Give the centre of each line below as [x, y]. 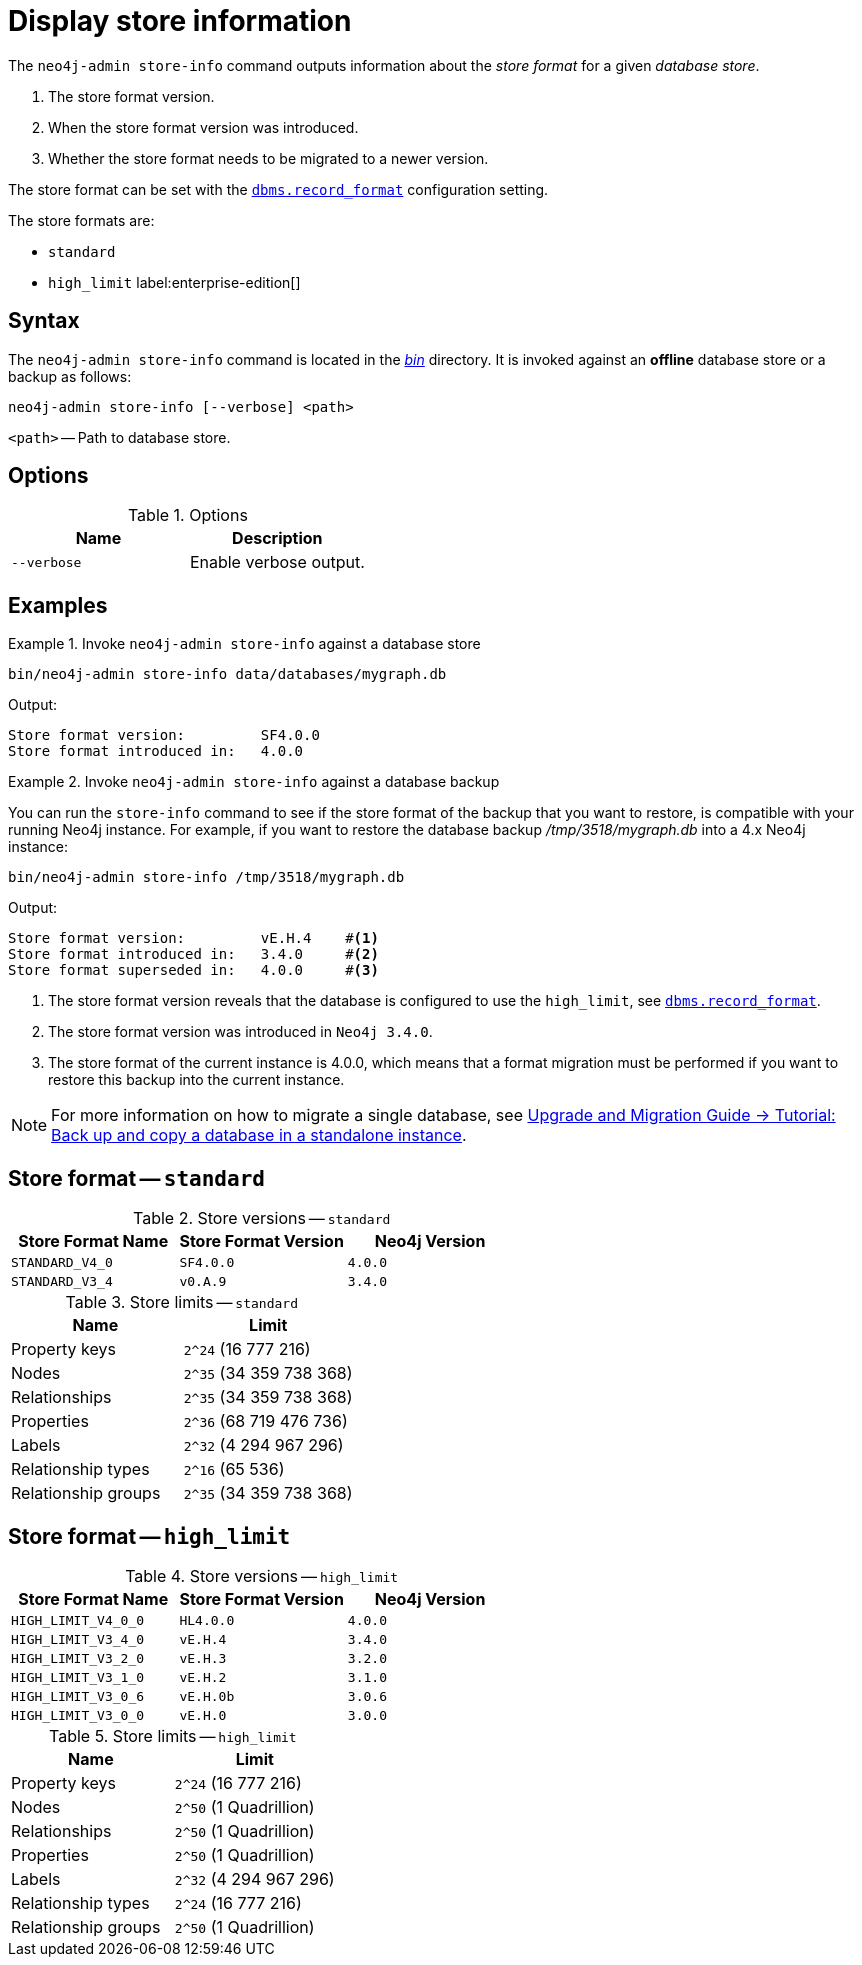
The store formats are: [81, 220]
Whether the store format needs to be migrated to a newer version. [268, 158]
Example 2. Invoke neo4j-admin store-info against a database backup [254, 782]
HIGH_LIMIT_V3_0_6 [78, 1696]
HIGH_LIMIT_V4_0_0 [78, 1620]
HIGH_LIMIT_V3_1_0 [78, 1677]
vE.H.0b [207, 1696]
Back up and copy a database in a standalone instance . [259, 1135]
